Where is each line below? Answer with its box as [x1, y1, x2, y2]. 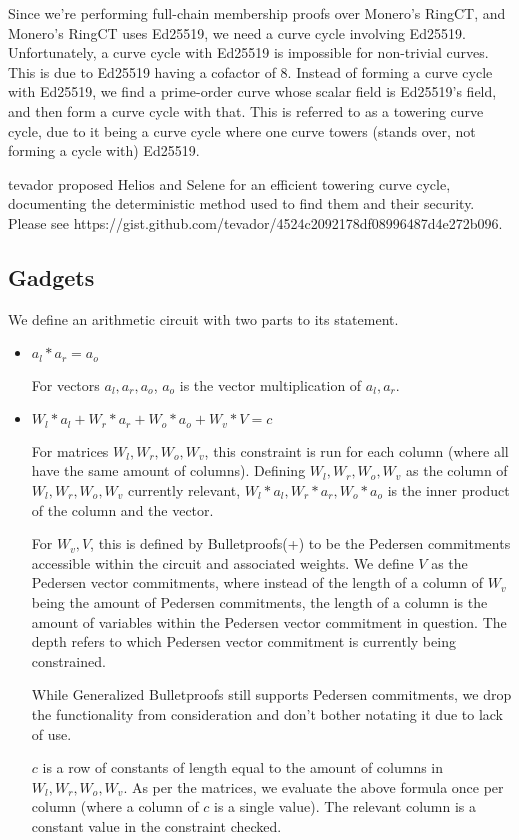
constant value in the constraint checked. [31, 815, 282, 836]
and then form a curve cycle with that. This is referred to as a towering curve [8, 100, 484, 121]
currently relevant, [128, 480, 241, 501]
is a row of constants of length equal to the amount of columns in [42, 757, 444, 778]
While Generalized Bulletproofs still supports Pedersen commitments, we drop [31, 684, 512, 705]
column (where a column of [31, 796, 199, 817]
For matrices [31, 440, 109, 461]
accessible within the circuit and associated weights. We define [31, 552, 414, 573]
